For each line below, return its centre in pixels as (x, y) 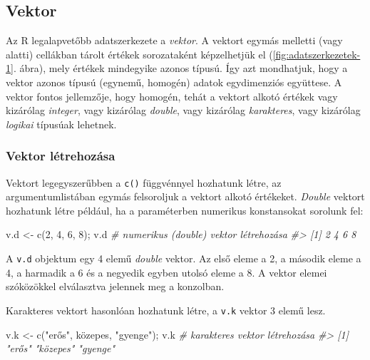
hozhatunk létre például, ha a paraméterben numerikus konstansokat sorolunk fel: (185, 210)
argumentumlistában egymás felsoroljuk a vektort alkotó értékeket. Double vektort (185, 196)
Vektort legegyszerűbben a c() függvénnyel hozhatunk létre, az (144, 182)
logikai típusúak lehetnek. (61, 124)
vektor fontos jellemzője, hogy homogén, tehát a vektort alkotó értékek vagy (172, 96)
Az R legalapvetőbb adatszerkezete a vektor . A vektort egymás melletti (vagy (174, 40)
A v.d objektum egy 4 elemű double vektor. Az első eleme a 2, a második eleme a (184, 258)
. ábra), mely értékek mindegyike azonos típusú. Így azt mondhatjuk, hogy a (180, 68)
